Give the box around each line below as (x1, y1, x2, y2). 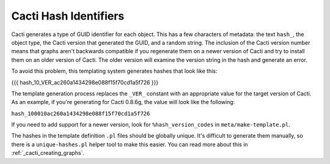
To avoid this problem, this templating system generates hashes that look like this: (11, 67, 218, 75)
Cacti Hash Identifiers (11, 9, 125, 23)
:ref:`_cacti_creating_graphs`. (11, 149, 85, 157)
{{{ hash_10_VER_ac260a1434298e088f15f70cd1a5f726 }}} (11, 78, 159, 86)
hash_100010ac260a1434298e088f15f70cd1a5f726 (11, 110, 150, 117)
